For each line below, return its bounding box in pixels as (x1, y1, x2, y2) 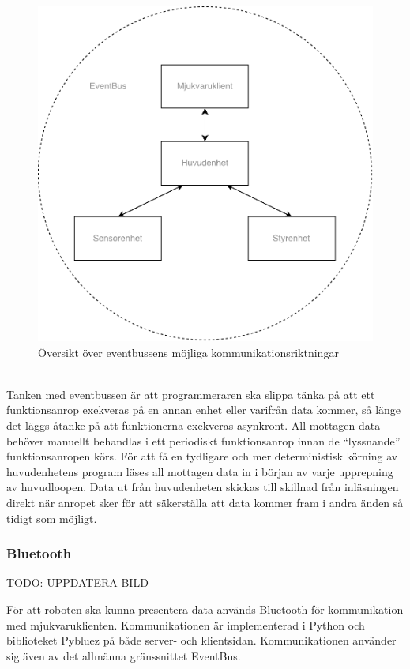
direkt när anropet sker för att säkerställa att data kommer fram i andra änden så (6, 494, 404, 510)
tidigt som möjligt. (6, 509, 97, 526)
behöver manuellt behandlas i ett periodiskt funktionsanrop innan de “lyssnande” (6, 432, 401, 449)
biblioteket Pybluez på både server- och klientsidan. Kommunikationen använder (6, 632, 397, 648)
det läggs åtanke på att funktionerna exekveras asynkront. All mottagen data (6, 416, 381, 433)
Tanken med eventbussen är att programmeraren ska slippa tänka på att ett (6, 385, 375, 402)
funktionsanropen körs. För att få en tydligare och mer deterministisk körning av (6, 448, 398, 464)
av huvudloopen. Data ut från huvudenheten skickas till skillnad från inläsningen (6, 479, 399, 495)
